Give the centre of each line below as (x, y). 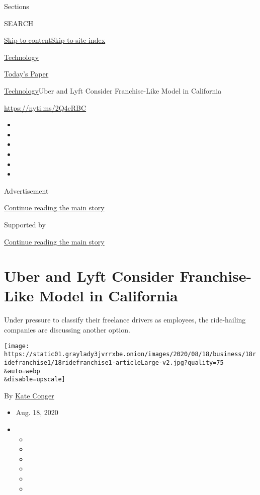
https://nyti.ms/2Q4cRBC (45, 107)
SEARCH (19, 23)
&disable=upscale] (35, 380)
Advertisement (26, 190)
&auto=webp (22, 371)
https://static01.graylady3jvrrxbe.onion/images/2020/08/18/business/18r (130, 354)
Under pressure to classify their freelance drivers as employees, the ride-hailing (125, 320)
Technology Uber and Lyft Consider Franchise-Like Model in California (113, 90)
